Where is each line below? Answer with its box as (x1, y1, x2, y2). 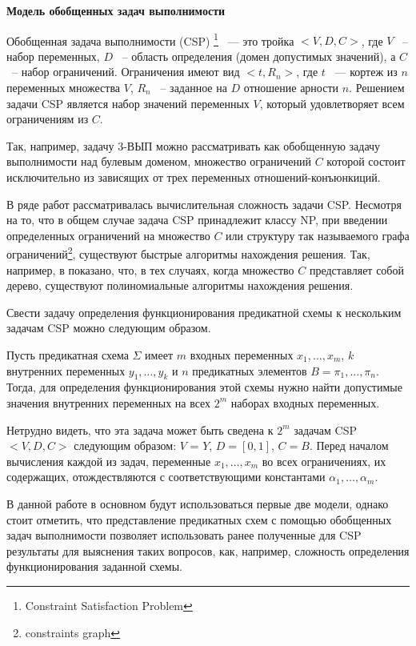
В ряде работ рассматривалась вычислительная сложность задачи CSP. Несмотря (6, 195, 402, 212)
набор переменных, (6, 47, 100, 64)
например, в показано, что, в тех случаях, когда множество (6, 261, 294, 278)
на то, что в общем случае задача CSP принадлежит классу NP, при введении (6, 211, 388, 228)
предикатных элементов (192, 362, 307, 379)
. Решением (349, 79, 405, 96)
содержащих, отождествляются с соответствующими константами (6, 468, 326, 485)
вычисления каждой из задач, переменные (6, 452, 211, 469)
